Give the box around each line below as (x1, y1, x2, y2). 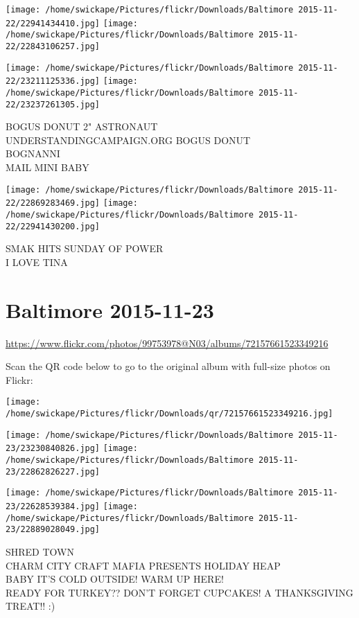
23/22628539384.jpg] (6, 501, 100, 511)
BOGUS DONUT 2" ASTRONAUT (6, 119, 158, 134)
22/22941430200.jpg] (6, 221, 100, 231)
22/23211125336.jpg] (6, 76, 100, 87)
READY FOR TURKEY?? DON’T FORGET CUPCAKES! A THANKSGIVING (6, 585, 353, 599)
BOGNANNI (6, 146, 60, 161)
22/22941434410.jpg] (6, 18, 100, 28)
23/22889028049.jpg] (6, 524, 100, 535)
